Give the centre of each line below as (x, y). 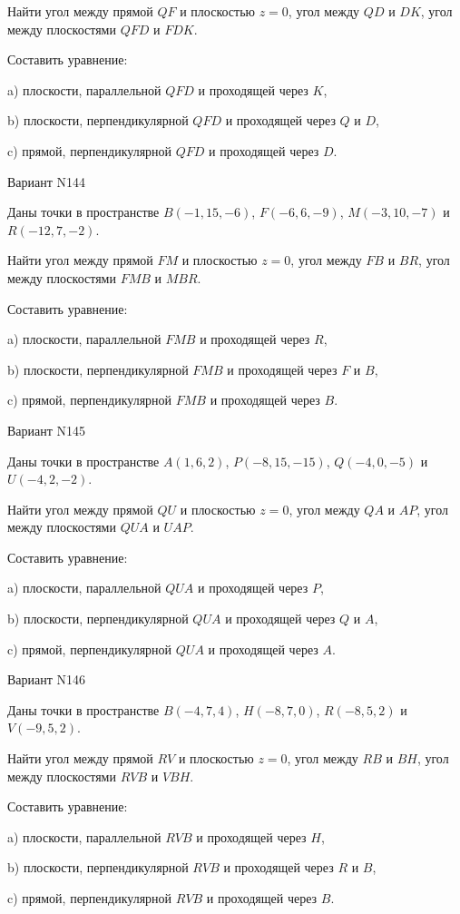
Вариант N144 (47, 181)
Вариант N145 (47, 430)
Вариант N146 (47, 679)
